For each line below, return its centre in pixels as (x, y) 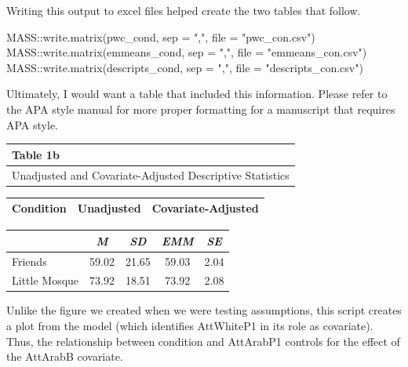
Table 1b (36, 154)
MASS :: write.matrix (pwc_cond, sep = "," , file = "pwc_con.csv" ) (161, 36)
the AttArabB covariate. (65, 356)
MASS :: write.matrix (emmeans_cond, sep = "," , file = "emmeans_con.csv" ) (187, 52)
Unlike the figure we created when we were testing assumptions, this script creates (204, 310)
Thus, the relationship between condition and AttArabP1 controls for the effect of (203, 341)
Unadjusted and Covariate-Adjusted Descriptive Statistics (151, 174)
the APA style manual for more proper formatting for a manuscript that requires (201, 109)
